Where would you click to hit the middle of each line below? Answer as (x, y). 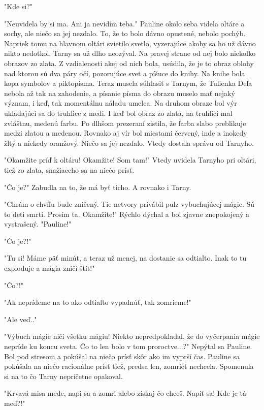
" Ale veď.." (21, 319)
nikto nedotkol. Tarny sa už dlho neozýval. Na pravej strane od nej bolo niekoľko (130, 53)
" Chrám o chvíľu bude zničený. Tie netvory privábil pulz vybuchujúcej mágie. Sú (129, 204)
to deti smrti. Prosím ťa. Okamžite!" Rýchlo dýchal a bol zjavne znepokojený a (127, 214)
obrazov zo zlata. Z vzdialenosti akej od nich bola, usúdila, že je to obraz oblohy (129, 63)
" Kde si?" (19, 6)
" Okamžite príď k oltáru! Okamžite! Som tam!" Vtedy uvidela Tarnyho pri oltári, (130, 160)
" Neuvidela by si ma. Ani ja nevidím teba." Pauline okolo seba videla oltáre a (124, 23)
